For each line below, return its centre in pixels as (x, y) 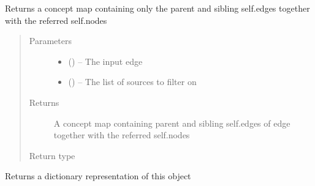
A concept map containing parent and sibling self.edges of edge (172, 123)
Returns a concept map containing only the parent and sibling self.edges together (157, 8)
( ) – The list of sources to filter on (132, 82)
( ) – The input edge (105, 61)
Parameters (50, 41)
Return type (52, 155)
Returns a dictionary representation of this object (98, 176)
